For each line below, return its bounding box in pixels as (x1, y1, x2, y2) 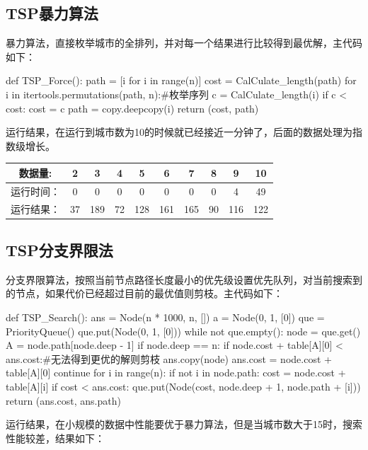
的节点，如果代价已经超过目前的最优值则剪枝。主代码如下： (6, 286, 283, 301)
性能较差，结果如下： (6, 430, 105, 445)
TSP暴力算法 (6, 2, 98, 24)
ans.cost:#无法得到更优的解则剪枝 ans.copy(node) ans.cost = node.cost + (6, 351, 332, 366)
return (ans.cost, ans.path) (6, 393, 121, 408)
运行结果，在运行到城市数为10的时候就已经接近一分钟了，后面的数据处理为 (6, 125, 352, 139)
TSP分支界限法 (6, 239, 113, 261)
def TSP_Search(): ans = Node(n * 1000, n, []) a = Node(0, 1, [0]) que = (6, 310, 325, 325)
